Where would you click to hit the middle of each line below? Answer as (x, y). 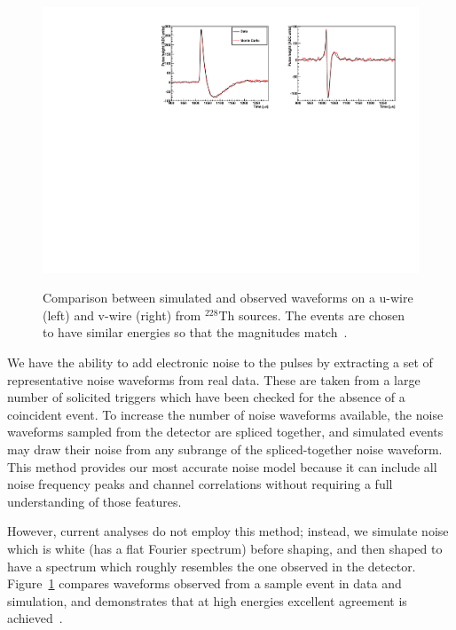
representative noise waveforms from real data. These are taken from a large (214, 379)
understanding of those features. (94, 501)
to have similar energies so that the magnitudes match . (195, 332)
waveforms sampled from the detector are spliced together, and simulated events (225, 432)
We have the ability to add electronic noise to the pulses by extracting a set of (220, 362)
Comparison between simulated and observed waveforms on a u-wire (228, 298)
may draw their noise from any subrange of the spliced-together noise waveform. (225, 449)
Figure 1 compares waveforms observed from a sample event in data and (204, 583)
